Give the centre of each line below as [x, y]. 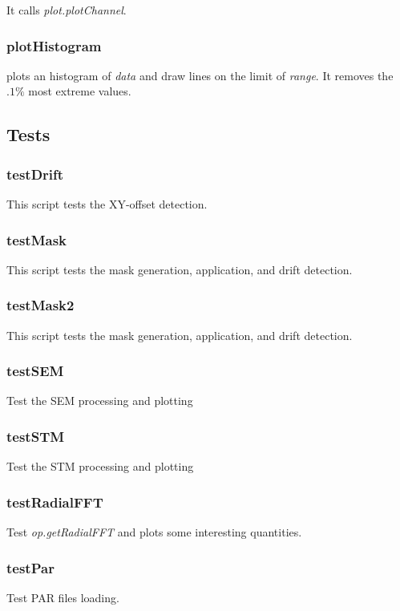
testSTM [36, 436]
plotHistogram [54, 45]
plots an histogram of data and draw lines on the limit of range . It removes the [200, 75]
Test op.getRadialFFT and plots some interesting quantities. [154, 532]
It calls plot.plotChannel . [67, 10]
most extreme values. [80, 91]
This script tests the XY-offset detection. [107, 204]
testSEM [35, 371]
